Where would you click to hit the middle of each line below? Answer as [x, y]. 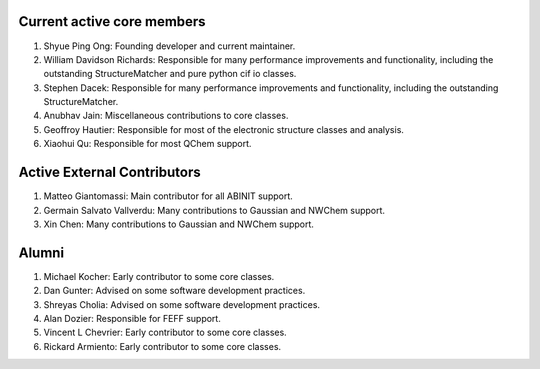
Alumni [41, 252]
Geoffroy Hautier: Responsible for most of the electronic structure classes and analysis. [224, 129]
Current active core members [112, 21]
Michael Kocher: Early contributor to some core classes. [159, 276]
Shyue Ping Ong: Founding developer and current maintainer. [169, 46]
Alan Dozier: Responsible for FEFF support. [132, 319]
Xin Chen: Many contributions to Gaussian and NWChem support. [179, 224]
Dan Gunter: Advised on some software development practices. [174, 291]
